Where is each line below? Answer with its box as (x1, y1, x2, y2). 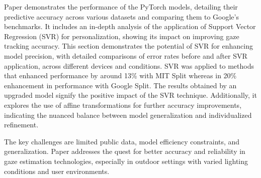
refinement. (4, 119, 39, 130)
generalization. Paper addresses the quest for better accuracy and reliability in (4, 146, 245, 156)
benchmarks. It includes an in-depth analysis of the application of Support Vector (4, 21, 256, 32)
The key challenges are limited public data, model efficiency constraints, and (4, 136, 240, 146)
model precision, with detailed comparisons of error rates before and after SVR (4, 50, 247, 61)
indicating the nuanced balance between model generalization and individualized (4, 109, 252, 120)
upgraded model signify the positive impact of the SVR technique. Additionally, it (4, 90, 257, 100)
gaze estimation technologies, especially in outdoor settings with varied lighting (4, 155, 248, 166)
